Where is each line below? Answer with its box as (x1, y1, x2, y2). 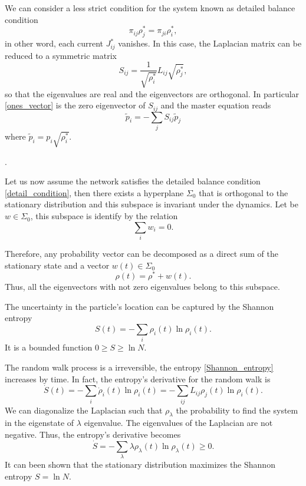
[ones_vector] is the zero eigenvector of (5, 99, 146, 111)
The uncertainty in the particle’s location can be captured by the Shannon (5, 300, 274, 312)
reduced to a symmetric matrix (5, 49, 117, 61)
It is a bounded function (5, 341, 93, 353)
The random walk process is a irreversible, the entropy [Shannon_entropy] (5, 361, 274, 373)
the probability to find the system (176, 404, 298, 416)
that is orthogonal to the (199, 186, 288, 199)
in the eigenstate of (5, 416, 74, 429)
